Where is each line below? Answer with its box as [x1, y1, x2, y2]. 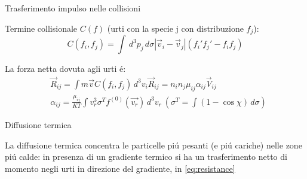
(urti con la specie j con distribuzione [107, 22, 244, 34]
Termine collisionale [5, 22, 78, 34]
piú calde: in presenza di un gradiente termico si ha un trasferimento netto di [5, 150, 287, 163]
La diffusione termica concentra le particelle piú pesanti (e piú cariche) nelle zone [5, 138, 302, 151]
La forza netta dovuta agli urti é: [5, 62, 126, 75]
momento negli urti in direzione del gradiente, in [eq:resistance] [5, 162, 235, 174]
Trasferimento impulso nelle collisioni [5, 2, 141, 14]
